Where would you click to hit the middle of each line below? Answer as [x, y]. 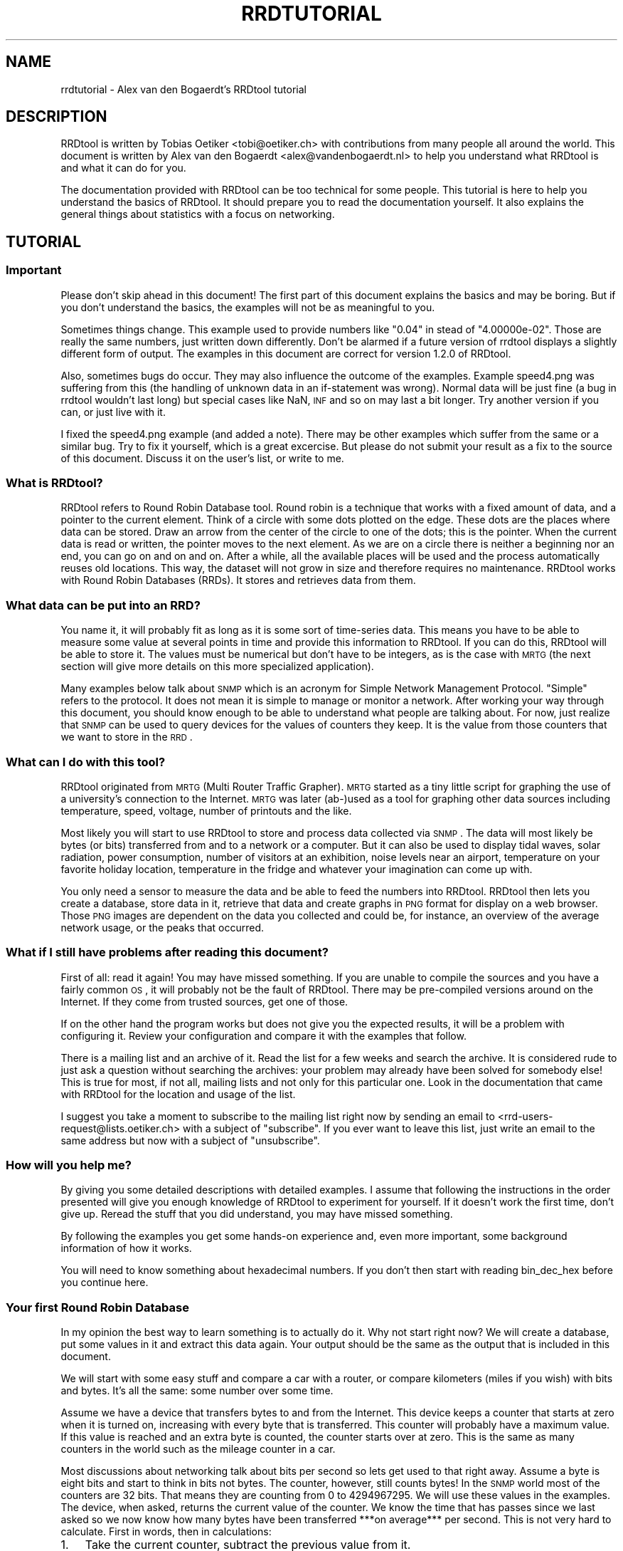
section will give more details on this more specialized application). [217, 667]
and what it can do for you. [123, 168]
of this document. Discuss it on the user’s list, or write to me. [202, 458]
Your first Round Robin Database [97, 1307]
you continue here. [105, 1283]
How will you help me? [69, 1165]
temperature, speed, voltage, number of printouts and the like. [206, 810]
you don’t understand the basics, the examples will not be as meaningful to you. [248, 307]
